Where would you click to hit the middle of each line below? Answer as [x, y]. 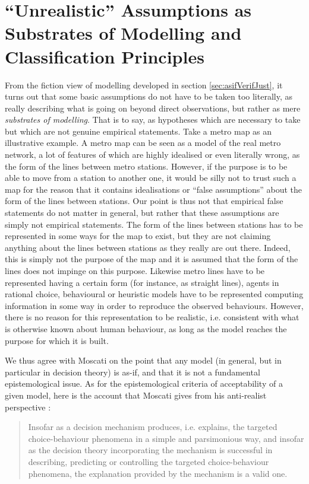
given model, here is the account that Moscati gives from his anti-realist [136, 395]
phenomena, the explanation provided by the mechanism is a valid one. [158, 473]
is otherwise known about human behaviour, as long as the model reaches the [146, 328]
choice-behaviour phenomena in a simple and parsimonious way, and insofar [166, 438]
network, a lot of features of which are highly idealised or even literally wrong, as [152, 155]
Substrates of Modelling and [123, 33]
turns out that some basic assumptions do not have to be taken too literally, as [149, 96]
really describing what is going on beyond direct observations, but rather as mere [153, 108]
